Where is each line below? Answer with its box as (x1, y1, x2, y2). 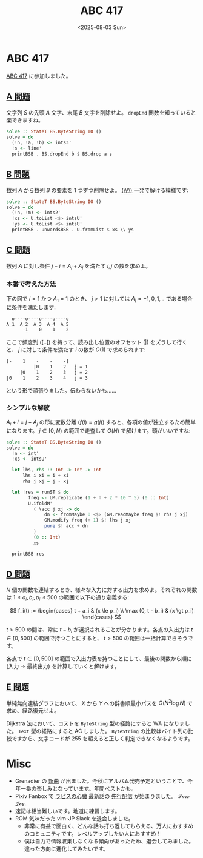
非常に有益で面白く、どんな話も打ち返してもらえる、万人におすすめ (24, 822, 194, 830)
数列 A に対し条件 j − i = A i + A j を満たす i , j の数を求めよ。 (6, 262, 151, 271)
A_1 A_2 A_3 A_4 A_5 (6, 321, 69, 327)
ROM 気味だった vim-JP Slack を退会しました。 (15, 815, 135, 822)
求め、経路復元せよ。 (6, 707, 59, 714)
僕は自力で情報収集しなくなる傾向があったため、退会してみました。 (24, 837, 195, 845)
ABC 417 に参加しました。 (6, 72, 72, 79)
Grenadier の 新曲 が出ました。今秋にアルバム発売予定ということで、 (15, 777, 188, 785)
